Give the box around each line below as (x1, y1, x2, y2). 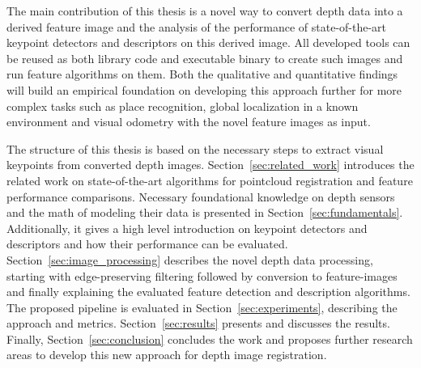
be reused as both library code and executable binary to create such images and (6, 49, 403, 66)
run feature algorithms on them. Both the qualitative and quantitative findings (6, 66, 398, 82)
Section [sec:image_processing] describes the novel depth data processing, (6, 251, 373, 268)
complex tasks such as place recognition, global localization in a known (6, 97, 359, 114)
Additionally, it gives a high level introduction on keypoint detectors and (6, 219, 368, 236)
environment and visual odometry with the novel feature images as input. (6, 113, 371, 130)
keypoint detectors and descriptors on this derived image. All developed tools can (6, 34, 410, 51)
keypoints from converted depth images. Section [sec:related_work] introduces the (6, 156, 415, 173)
